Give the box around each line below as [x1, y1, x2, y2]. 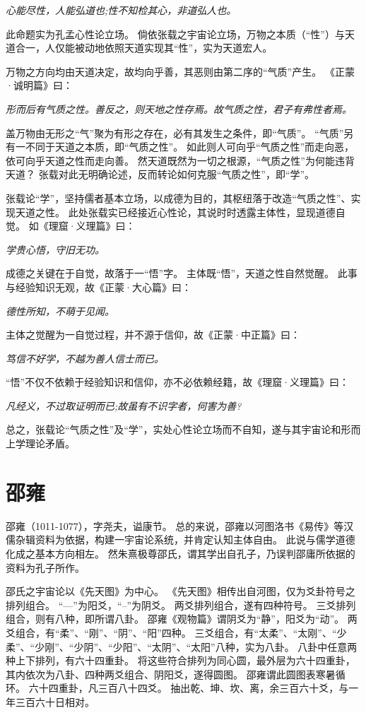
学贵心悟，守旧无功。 [6, 242, 105, 257]
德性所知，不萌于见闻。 [6, 303, 114, 318]
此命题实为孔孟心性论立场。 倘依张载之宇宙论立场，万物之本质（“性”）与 [6, 26, 345, 41]
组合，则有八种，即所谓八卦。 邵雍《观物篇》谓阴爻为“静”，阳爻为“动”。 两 [6, 611, 358, 626]
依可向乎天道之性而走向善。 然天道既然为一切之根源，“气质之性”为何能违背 [6, 153, 355, 167]
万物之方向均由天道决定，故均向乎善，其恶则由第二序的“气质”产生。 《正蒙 [6, 64, 355, 78]
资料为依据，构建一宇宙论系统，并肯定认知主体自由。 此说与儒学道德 [35, 532, 355, 547]
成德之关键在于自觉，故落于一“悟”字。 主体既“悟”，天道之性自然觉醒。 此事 [6, 266, 358, 281]
